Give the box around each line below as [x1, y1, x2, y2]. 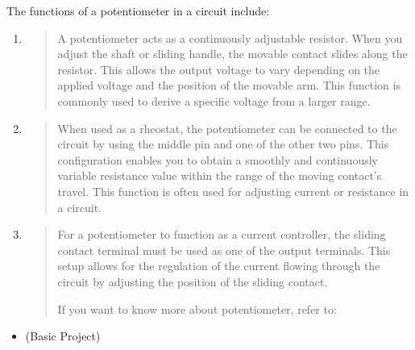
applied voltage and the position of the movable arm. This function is [57, 77, 400, 94]
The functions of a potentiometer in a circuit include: [6, 2, 270, 19]
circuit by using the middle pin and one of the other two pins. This [57, 135, 389, 152]
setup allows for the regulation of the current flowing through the [57, 257, 380, 274]
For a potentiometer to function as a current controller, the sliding [57, 226, 386, 243]
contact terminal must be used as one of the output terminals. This [57, 241, 391, 258]
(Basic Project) [25, 327, 101, 344]
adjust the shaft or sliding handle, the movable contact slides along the [57, 45, 408, 62]
